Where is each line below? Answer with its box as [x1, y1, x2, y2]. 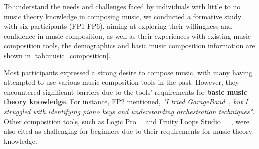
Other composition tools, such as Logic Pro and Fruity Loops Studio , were [4, 116, 249, 126]
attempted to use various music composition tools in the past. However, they [4, 77, 239, 87]
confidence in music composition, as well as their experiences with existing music [4, 30, 251, 41]
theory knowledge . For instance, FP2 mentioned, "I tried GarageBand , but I [4, 96, 248, 107]
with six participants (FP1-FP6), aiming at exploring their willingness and [4, 21, 232, 31]
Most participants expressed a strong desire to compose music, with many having [4, 67, 253, 77]
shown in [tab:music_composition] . [4, 50, 111, 60]
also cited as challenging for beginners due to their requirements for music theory [4, 126, 252, 136]
